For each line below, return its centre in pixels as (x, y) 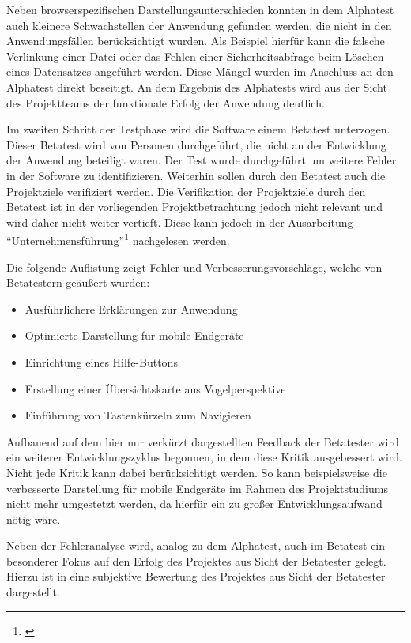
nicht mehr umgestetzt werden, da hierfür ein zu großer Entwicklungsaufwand (194, 504)
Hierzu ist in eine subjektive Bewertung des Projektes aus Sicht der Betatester (196, 576)
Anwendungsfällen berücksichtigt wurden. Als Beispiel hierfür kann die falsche (196, 41)
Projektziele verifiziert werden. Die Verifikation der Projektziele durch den (186, 191)
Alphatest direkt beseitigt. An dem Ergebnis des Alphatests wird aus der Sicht (197, 86)
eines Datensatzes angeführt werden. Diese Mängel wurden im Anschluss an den (200, 71)
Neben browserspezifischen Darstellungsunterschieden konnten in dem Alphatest (200, 9)
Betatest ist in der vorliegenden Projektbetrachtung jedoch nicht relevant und (194, 207)
